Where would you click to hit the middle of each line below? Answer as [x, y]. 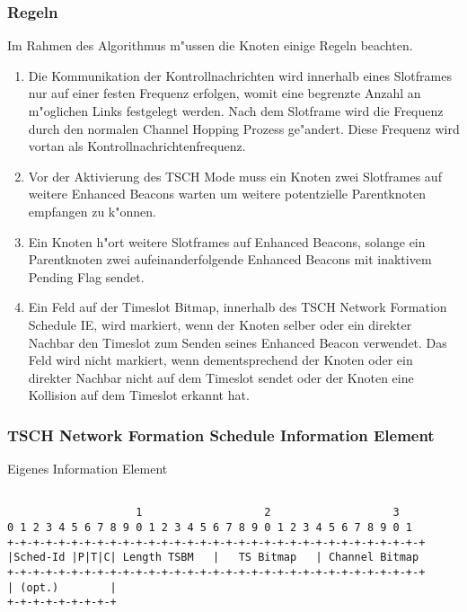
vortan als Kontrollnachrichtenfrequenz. [137, 146]
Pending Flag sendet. [86, 276]
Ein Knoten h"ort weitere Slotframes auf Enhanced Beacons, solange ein [227, 241]
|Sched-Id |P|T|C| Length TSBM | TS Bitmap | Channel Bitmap [213, 558]
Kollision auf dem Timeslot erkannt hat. [139, 395]
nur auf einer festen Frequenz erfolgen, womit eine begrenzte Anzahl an [225, 93]
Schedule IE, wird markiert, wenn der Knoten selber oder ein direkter [220, 324]
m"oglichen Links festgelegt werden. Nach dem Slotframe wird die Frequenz [236, 111]
